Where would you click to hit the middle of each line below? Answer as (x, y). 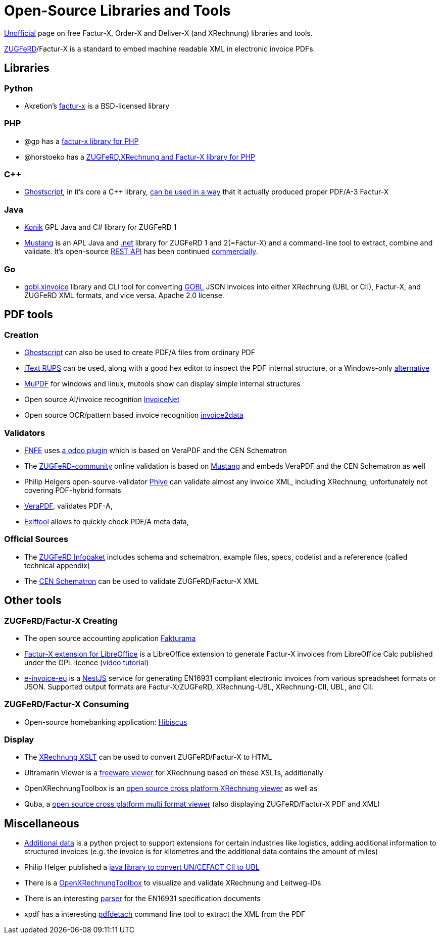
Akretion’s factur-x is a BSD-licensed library (97, 106)
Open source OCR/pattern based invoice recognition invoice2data (134, 415)
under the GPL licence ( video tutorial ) (87, 662)
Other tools (33, 601)
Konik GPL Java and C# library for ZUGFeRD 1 (101, 227)
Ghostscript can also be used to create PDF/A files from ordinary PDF (140, 353)
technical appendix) (57, 565)
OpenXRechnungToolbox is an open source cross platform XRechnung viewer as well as (171, 788)
